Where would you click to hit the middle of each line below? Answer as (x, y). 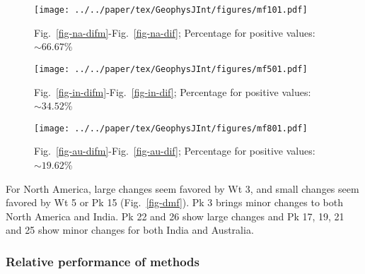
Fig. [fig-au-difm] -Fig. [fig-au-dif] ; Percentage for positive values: (175, 151)
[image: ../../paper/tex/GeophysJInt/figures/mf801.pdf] (171, 128)
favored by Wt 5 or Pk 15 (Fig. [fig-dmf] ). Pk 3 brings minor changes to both (174, 202)
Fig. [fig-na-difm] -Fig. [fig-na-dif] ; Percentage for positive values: (175, 32)
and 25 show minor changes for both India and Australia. (130, 230)
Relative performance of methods (103, 261)
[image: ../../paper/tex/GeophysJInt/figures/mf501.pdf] (171, 69)
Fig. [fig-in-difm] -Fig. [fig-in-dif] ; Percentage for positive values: (173, 91)
